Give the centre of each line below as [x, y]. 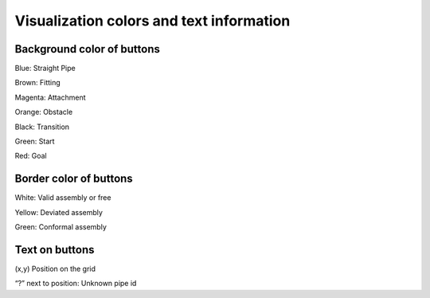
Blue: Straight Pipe [45, 69]
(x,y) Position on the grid [55, 269]
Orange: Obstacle [44, 112]
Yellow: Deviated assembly [59, 212]
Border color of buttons [74, 179]
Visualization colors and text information [152, 21]
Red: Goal [31, 156]
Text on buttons [55, 250]
